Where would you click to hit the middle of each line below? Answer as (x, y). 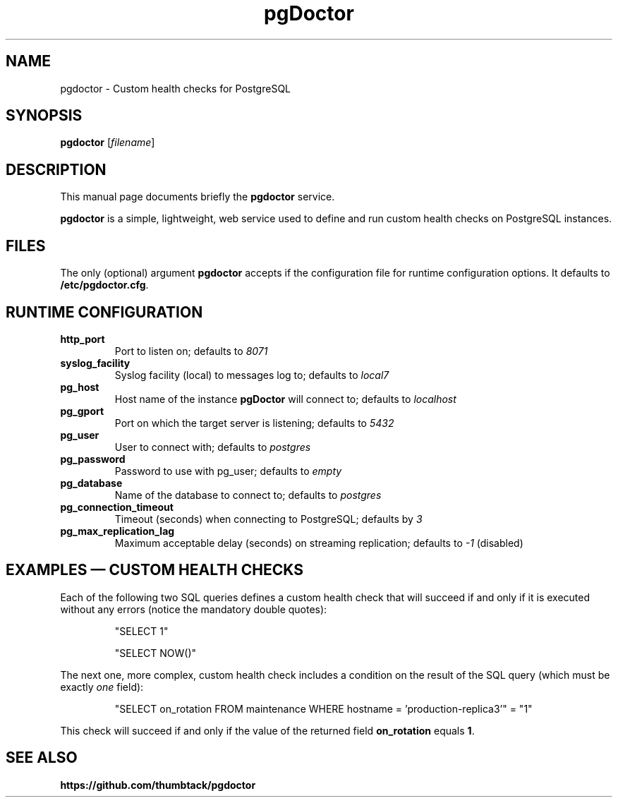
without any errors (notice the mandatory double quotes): (194, 609)
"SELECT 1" (141, 631)
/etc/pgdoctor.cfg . (104, 285)
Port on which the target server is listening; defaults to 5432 (254, 423)
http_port (83, 339)
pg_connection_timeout (117, 507)
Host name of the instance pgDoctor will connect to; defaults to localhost (285, 399)
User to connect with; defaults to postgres (213, 447)
